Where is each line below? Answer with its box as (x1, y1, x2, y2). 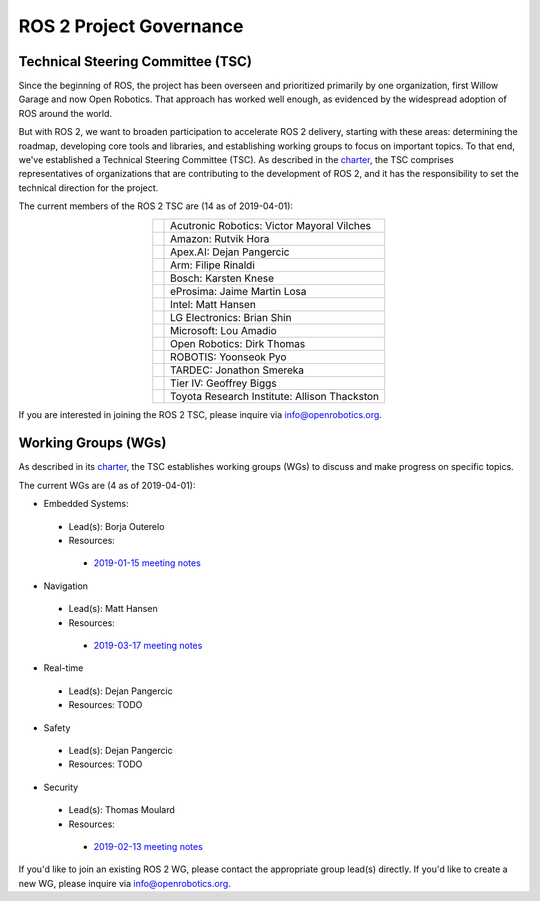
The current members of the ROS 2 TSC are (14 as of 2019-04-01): (18, 200, 294, 212)
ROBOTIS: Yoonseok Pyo (170, 350, 287, 364)
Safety (43, 721, 71, 734)
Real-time (43, 662, 84, 674)
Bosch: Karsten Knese (170, 271, 275, 285)
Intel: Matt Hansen (170, 297, 257, 311)
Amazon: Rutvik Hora (170, 231, 270, 245)
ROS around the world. (18, 107, 113, 119)
